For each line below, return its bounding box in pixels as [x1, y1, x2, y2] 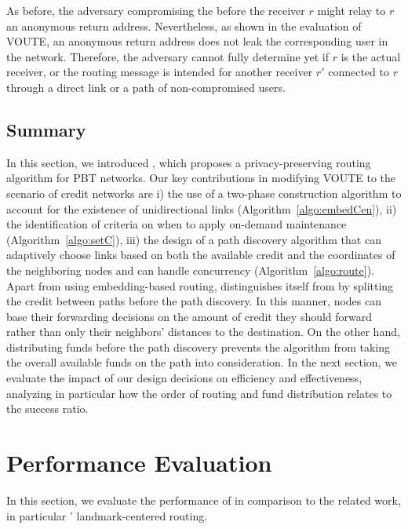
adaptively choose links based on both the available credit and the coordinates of [6, 246, 395, 263]
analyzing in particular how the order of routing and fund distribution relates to [6, 385, 392, 401]
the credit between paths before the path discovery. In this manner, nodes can [6, 293, 382, 309]
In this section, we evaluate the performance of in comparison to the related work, [6, 491, 401, 508]
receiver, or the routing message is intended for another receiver [6, 64, 313, 80]
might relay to [317, 2, 386, 18]
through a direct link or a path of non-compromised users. [6, 78, 286, 95]
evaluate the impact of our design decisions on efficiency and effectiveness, [6, 370, 362, 386]
